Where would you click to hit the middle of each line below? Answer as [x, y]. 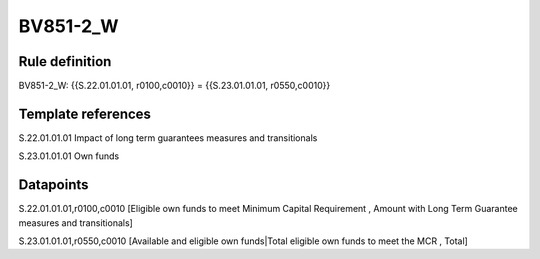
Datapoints [53, 185]
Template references [85, 113]
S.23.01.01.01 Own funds [69, 156]
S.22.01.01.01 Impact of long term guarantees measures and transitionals [168, 137]
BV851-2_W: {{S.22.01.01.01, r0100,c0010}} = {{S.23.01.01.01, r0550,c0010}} [174, 86]
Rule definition [65, 61]
